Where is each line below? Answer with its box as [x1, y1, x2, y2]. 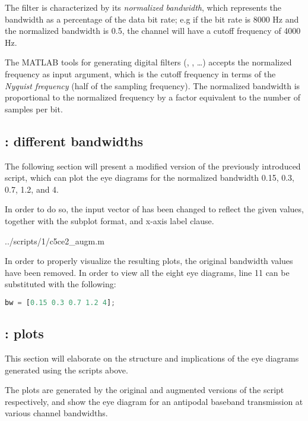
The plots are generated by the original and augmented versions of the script [5, 384, 284, 396]
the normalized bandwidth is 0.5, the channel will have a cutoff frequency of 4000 [5, 24, 301, 37]
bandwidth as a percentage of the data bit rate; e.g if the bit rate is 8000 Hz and [5, 12, 299, 25]
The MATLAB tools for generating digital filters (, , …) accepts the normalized [5, 56, 292, 68]
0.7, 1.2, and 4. [5, 183, 59, 195]
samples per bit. [5, 102, 63, 115]
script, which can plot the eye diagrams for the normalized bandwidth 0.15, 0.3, [5, 171, 294, 184]
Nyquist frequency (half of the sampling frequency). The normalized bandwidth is [5, 79, 300, 92]
